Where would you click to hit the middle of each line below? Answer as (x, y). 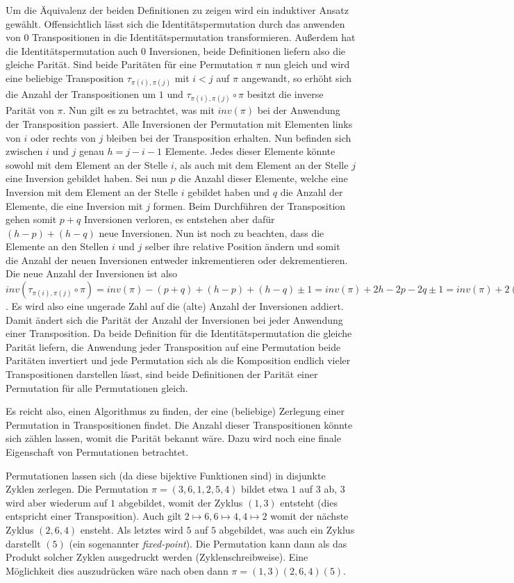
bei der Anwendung (299, 110)
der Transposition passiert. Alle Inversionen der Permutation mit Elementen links (179, 123)
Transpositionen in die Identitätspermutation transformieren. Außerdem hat (194, 37)
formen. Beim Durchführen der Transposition (249, 205)
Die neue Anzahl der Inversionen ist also (92, 273)
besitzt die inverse (285, 94)
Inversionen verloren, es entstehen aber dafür (179, 219)
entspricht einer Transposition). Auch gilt (94, 516)
